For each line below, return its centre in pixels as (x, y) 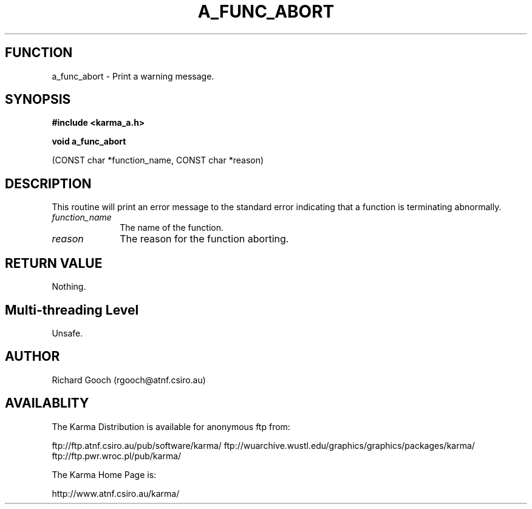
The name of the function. (172, 228)
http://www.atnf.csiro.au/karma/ (116, 493)
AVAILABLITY (47, 403)
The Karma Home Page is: (104, 474)
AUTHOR (32, 357)
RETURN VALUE (54, 263)
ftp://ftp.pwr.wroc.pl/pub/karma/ (117, 456)
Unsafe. (67, 333)
